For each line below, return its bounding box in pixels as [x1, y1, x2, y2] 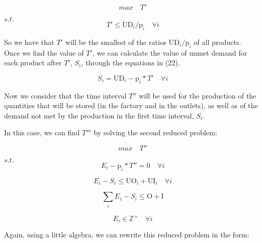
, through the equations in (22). [81, 57, 180, 68]
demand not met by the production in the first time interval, [4, 110, 194, 120]
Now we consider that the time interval [4, 90, 127, 101]
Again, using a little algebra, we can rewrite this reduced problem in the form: [4, 229, 249, 240]
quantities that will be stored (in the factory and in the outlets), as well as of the [4, 100, 258, 111]
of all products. [194, 36, 242, 47]
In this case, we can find [4, 127, 80, 138]
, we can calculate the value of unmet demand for [92, 47, 247, 58]
